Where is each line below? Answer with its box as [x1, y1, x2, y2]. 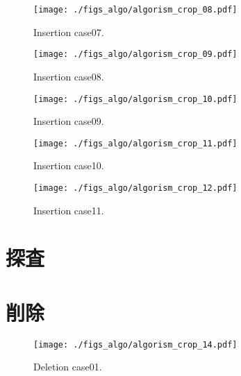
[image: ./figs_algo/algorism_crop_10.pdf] [33, 94, 238, 104]
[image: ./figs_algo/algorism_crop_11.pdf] [33, 138, 238, 148]
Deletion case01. [33, 359, 102, 374]
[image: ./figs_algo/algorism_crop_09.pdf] [33, 49, 238, 60]
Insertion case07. [33, 24, 104, 39]
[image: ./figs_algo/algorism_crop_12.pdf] [33, 183, 238, 193]
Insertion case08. [33, 69, 104, 83]
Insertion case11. [33, 203, 104, 217]
